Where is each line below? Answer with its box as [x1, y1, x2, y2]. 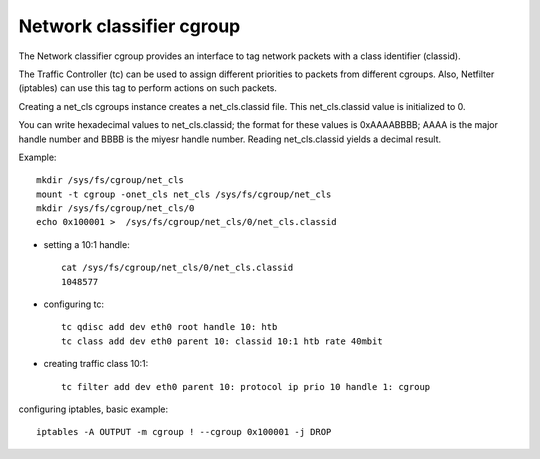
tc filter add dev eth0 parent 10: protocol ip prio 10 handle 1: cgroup [61, 381, 431, 392]
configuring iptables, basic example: [18, 403, 169, 415]
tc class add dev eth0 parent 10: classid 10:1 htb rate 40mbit [61, 335, 384, 347]
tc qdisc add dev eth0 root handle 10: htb [61, 321, 278, 333]
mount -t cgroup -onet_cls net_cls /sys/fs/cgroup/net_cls [36, 188, 332, 200]
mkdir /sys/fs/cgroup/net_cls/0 [36, 203, 195, 214]
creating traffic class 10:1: [43, 358, 149, 370]
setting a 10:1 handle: [43, 238, 130, 250]
